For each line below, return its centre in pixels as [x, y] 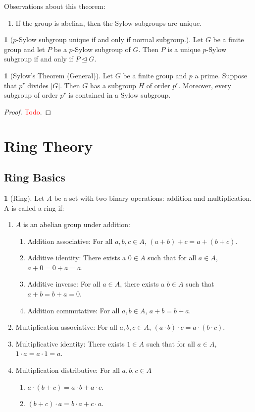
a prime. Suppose [221, 75]
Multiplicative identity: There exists [70, 343]
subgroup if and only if [39, 59]
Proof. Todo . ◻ [28, 111]
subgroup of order [31, 95]
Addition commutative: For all [74, 310]
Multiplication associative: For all [66, 327]
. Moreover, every [205, 85]
